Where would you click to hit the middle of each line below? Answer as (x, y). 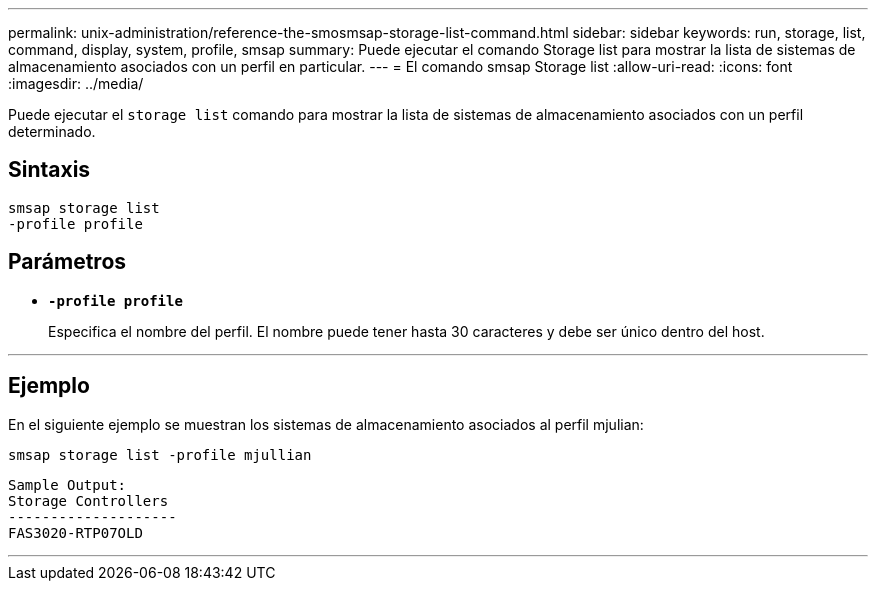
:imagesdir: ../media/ (76, 83)
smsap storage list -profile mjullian (160, 454)
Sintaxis (49, 170)
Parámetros (67, 262)
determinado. (52, 131)
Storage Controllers (88, 500)
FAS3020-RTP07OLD (75, 532)
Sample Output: (67, 484)
